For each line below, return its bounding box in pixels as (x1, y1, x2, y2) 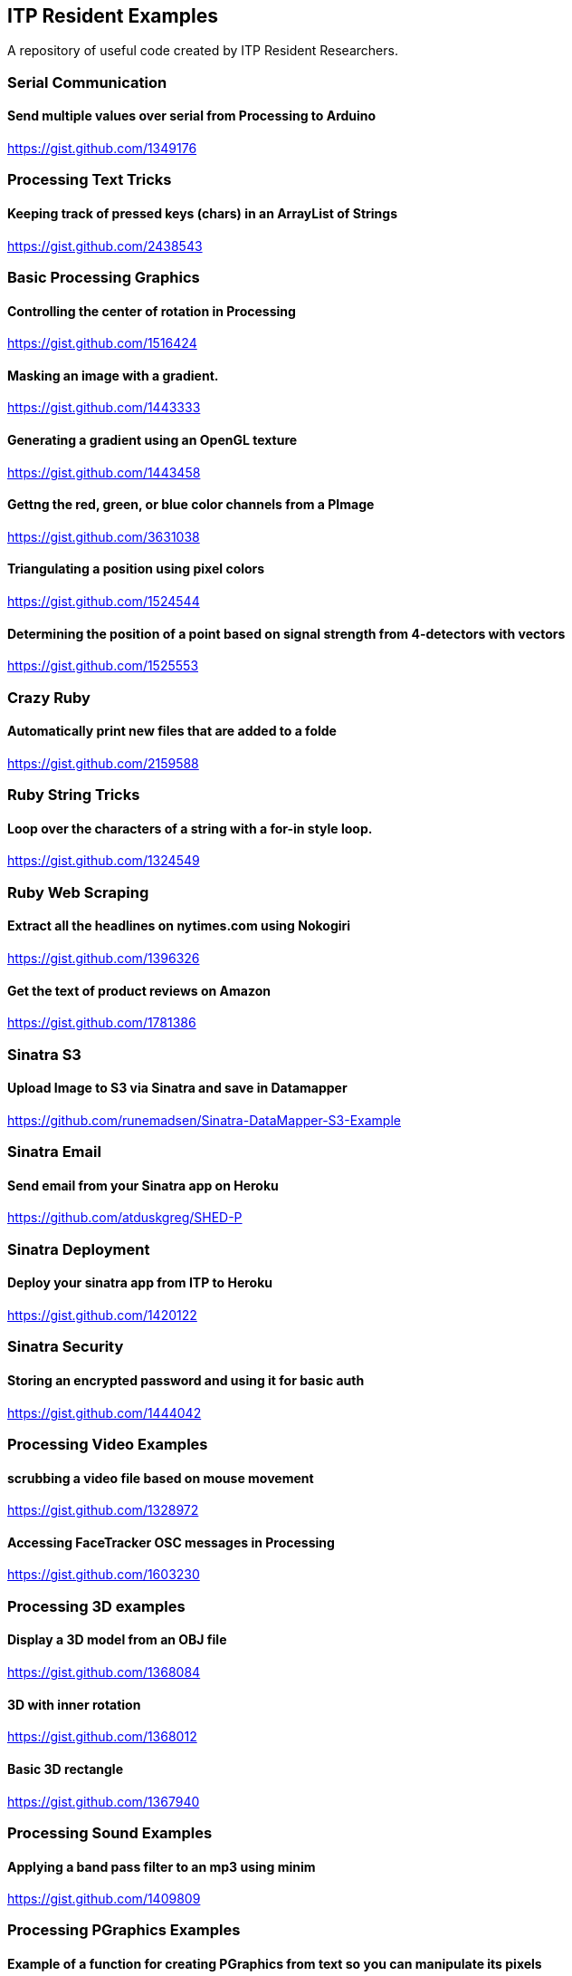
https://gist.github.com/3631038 (7, 528, 200, 545)
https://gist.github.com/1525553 (7, 658, 199, 674)
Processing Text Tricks (7, 170, 172, 189)
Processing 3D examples (7, 1596, 186, 1615)
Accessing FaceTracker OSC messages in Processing (7, 1534, 335, 1550)
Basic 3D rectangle (7, 1760, 123, 1777)
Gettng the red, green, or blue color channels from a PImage (7, 496, 375, 513)
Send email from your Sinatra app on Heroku (7, 1177, 279, 1193)
